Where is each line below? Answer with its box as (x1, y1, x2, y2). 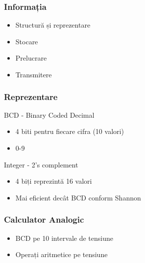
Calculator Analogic (4, 213, 84, 226)
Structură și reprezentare (15, 20, 91, 30)
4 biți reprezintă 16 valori (15, 176, 92, 186)
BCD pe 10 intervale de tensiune (15, 232, 114, 243)
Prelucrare (15, 53, 47, 63)
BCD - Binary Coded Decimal (4, 109, 95, 120)
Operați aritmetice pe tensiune (15, 249, 108, 260)
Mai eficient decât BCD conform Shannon (15, 192, 141, 202)
